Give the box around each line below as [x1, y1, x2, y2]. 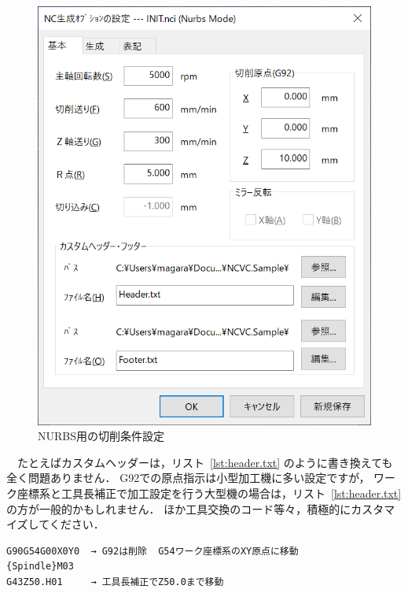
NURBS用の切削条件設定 [38, 428, 164, 444]
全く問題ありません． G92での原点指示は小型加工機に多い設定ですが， [6, 469, 370, 486]
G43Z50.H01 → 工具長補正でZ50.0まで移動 [6, 576, 224, 587]
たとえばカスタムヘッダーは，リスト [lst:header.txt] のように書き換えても [17, 454, 393, 470]
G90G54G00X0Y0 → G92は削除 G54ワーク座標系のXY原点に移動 [6, 545, 299, 557]
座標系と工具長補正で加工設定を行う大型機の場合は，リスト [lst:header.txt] [17, 485, 402, 502]
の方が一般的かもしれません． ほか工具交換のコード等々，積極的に [6, 500, 351, 517]
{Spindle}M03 [6, 561, 74, 573]
